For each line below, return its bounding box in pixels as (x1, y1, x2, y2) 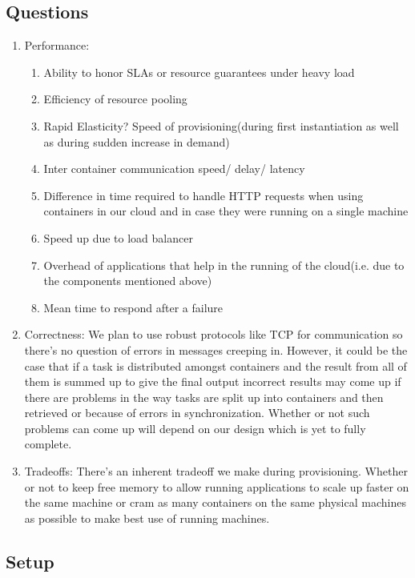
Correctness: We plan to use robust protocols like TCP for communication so (24, 326, 403, 343)
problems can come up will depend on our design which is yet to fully (24, 419, 366, 436)
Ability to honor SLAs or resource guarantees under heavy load (43, 63, 355, 80)
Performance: (24, 37, 90, 54)
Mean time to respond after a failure (43, 299, 224, 315)
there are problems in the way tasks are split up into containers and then (24, 388, 384, 405)
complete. (24, 436, 72, 452)
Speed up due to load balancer (43, 229, 193, 246)
